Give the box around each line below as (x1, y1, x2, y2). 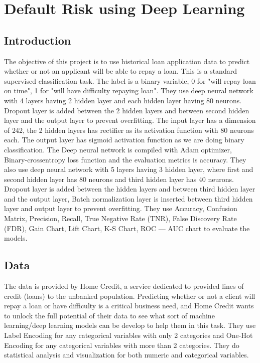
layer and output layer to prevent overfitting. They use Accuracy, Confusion (4, 203, 237, 214)
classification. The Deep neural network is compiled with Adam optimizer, (4, 144, 232, 154)
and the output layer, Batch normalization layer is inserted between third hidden (4, 193, 253, 204)
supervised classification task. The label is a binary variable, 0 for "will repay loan (4, 75, 256, 86)
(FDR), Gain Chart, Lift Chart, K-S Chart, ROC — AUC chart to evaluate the (4, 223, 250, 233)
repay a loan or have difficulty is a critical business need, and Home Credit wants (4, 300, 254, 311)
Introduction (4, 32, 71, 48)
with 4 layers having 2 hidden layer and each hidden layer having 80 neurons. (4, 95, 242, 105)
